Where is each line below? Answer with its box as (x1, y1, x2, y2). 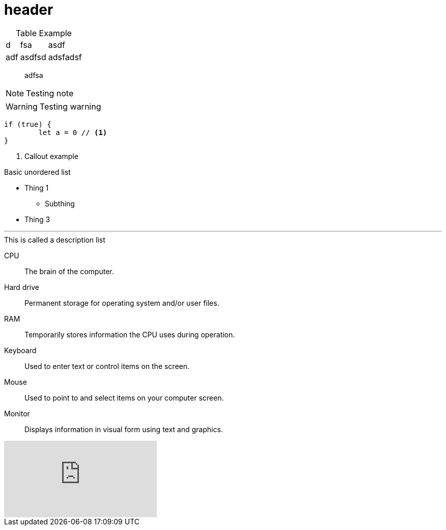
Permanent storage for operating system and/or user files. (24, 298, 219, 307)
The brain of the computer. (24, 267, 114, 276)
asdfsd (20, 51, 46, 62)
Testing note (26, 88, 74, 98)
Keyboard (4, 346, 37, 355)
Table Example (15, 28, 72, 38)
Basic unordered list (4, 167, 71, 176)
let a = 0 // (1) (38, 128, 107, 137)
